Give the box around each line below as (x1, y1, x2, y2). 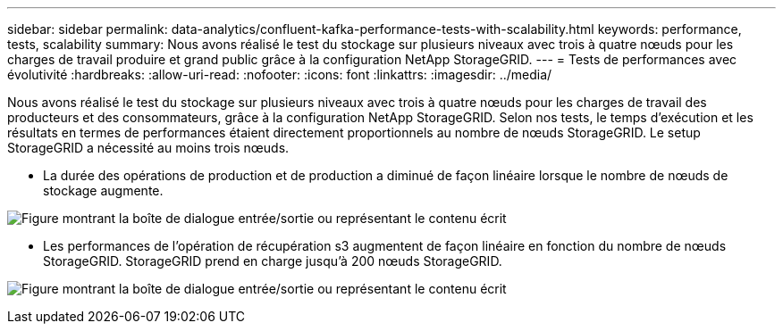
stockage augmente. (43, 183, 164, 198)
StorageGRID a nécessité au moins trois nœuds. (7, 140, 290, 155)
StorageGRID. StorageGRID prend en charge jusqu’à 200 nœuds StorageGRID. (43, 253, 502, 269)
